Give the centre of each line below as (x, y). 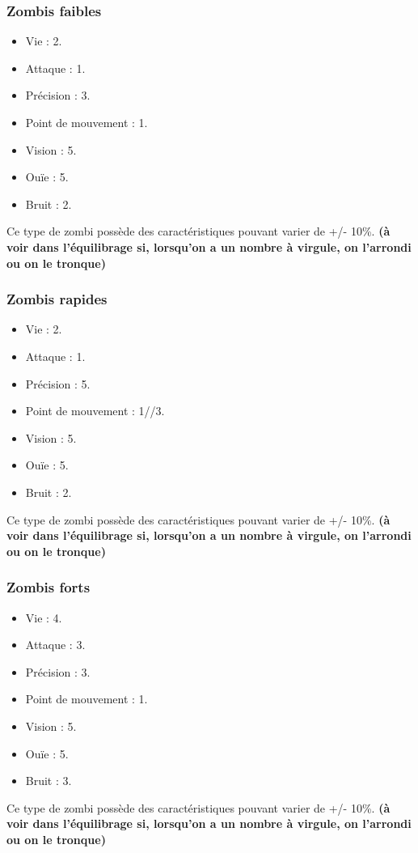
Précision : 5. (58, 383)
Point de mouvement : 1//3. (95, 411)
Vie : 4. (44, 617)
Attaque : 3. (55, 645)
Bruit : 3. (49, 781)
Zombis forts (49, 587)
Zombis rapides (57, 299)
